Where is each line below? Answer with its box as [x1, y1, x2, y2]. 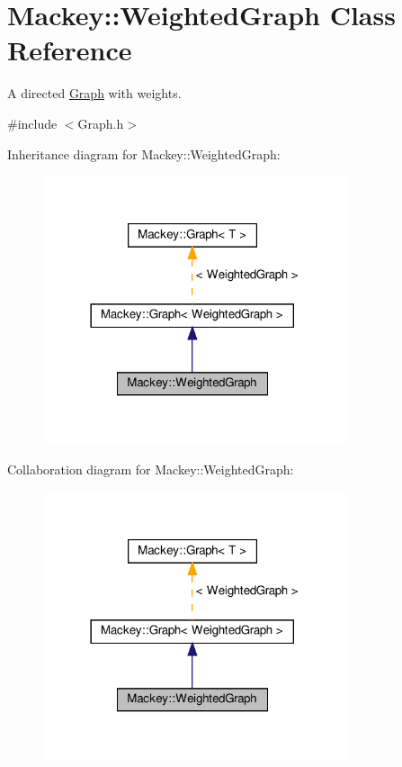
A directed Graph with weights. [7, 84, 182, 103]
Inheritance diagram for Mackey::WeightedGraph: [7, 144, 281, 163]
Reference [7, 32, 132, 68]
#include [7, 113, 58, 132]
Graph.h [77, 113, 124, 132]
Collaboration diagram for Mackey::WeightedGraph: [7, 460, 294, 479]
